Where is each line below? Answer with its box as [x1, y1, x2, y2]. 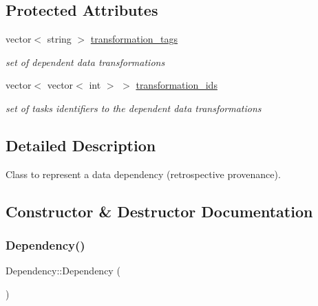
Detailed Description [6, 134, 156, 155]
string [47, 32, 72, 46]
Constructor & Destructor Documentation [6, 200, 313, 221]
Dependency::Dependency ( [6, 263, 120, 278]
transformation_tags [90, 32, 178, 46]
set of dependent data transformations [6, 54, 165, 69]
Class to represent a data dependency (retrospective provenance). [6, 166, 281, 181]
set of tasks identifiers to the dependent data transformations [6, 100, 262, 115]
